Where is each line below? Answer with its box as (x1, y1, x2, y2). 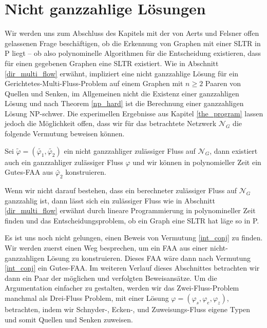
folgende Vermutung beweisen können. (5, 128, 125, 139)
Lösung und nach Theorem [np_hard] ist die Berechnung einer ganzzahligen (5, 98, 244, 109)
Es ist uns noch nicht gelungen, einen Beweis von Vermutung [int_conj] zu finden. (5, 232, 263, 243)
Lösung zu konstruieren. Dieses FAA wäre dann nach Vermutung (47, 252, 251, 263)
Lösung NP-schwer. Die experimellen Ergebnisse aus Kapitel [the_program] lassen (5, 108, 263, 118)
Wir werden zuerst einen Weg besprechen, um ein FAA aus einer (5, 242, 208, 253)
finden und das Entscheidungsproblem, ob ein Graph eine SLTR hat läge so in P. (5, 215, 259, 225)
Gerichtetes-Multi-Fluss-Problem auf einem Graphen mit (5, 78, 183, 89)
